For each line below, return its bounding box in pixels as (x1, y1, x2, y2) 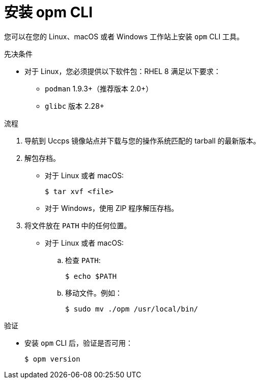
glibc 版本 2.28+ (45, 101, 105, 110)
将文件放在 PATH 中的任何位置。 (24, 221, 131, 230)
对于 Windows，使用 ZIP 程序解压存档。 (45, 203, 179, 212)
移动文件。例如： (65, 288, 122, 297)
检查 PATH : (65, 255, 101, 265)
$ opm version (24, 354, 80, 363)
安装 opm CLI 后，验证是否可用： (24, 338, 133, 347)
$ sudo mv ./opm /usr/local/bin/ (65, 304, 198, 313)
